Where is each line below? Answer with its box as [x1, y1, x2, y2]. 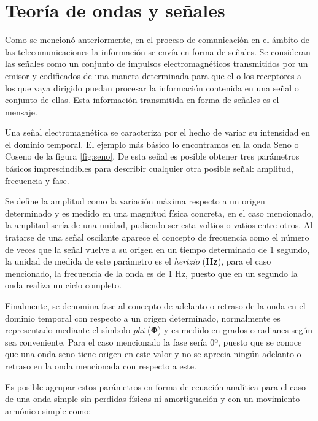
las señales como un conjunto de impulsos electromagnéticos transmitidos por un [5, 57, 308, 70]
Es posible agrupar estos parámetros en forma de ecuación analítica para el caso [5, 380, 306, 393]
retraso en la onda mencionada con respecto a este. [5, 359, 196, 372]
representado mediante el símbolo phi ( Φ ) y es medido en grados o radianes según [5, 323, 312, 336]
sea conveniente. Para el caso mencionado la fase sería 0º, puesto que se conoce [5, 335, 302, 348]
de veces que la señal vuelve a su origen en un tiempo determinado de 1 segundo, [5, 242, 310, 255]
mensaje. [5, 105, 37, 118]
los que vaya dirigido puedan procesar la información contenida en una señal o [5, 81, 299, 94]
